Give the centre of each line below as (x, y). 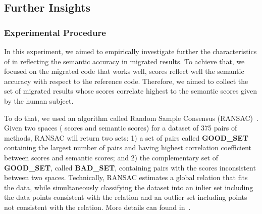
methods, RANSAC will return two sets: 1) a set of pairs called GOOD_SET (126, 137)
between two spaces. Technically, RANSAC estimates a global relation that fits (126, 177)
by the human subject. (39, 100)
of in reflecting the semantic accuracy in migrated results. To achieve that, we (124, 61)
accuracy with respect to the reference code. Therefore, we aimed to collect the (126, 81)
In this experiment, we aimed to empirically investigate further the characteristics (130, 51)
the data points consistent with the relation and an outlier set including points (126, 197)
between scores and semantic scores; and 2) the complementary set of (111, 157)
